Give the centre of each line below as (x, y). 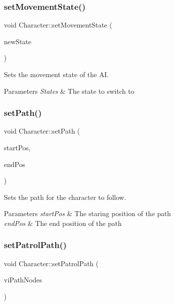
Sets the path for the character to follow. (65, 197)
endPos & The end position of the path (63, 223)
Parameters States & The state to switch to (69, 91)
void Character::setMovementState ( (58, 25)
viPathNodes (23, 280)
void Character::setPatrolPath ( (51, 263)
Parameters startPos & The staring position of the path (87, 213)
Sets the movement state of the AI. (56, 74)
